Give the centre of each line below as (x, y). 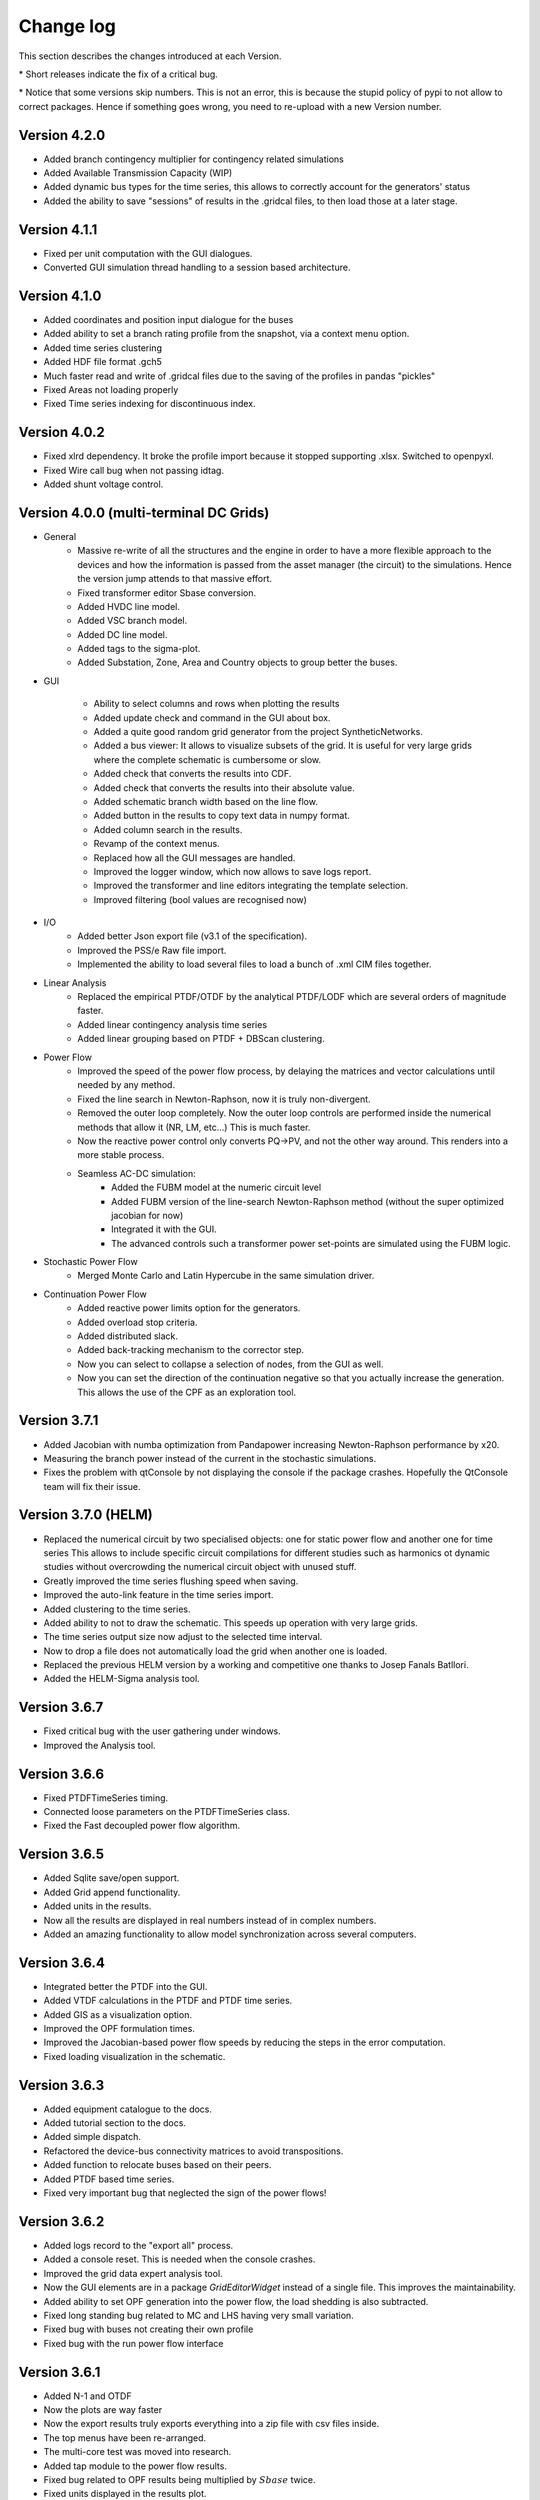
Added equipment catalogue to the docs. (128, 2109)
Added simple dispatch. (92, 2137)
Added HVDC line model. (128, 606)
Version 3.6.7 (61, 1707)
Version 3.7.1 (58, 1420)
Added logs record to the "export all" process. (138, 2245)
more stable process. (121, 1155)
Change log (67, 26)
